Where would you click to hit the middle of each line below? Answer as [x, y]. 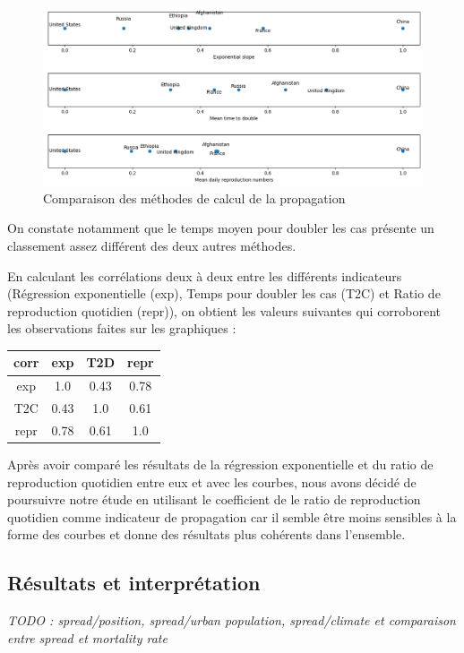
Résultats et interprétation [134, 583]
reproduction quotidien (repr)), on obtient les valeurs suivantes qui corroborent [224, 310]
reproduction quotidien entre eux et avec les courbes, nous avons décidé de [212, 481]
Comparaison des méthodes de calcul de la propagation [194, 198]
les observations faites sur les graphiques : [122, 328]
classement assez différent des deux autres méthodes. [152, 245]
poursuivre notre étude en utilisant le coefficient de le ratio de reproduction [214, 499]
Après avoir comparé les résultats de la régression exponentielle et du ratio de [220, 464]
